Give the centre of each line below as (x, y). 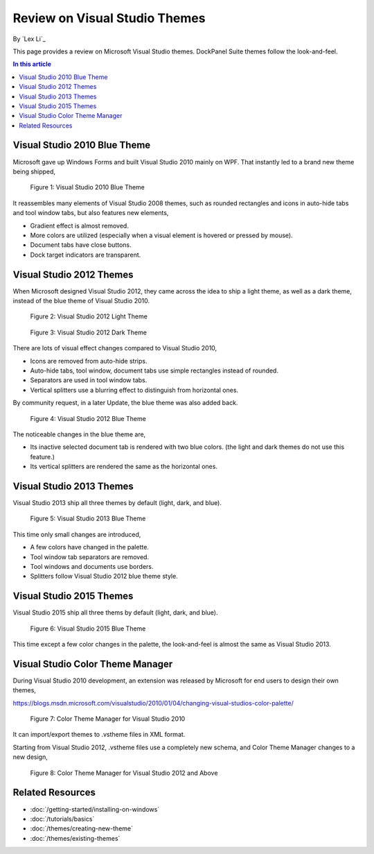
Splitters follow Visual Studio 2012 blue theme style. (104, 577)
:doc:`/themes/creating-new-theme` (81, 828)
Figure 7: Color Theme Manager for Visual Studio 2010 (108, 719)
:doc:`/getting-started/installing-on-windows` (95, 809)
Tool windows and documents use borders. (92, 566)
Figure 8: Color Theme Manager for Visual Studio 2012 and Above (124, 773)
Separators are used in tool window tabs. (89, 380)
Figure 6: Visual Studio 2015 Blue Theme (88, 629)
